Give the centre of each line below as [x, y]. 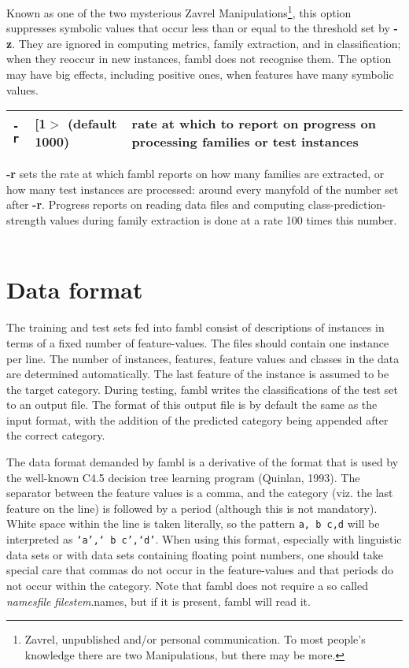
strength [26, 220]
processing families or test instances [245, 142]
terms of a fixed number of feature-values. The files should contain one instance [198, 342]
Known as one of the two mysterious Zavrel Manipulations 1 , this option [179, 11]
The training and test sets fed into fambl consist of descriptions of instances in [195, 327]
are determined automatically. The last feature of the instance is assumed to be [198, 374]
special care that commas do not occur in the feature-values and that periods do [200, 570]
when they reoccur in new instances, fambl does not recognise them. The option [199, 59]
